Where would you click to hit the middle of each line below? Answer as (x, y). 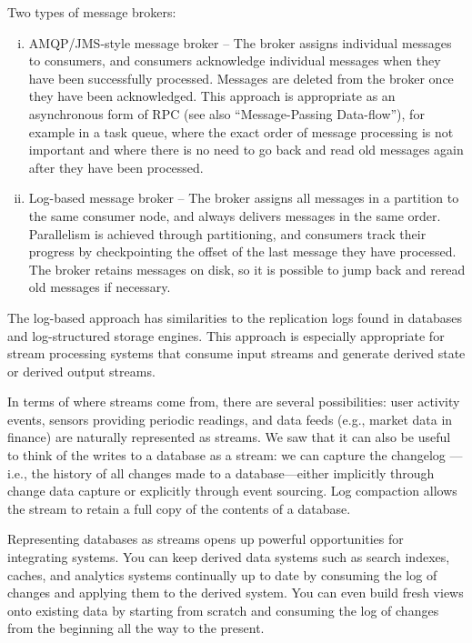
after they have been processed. (116, 167)
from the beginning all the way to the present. (136, 628)
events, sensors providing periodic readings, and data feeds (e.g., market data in (230, 419)
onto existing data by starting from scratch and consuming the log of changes (223, 610)
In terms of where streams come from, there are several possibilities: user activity (234, 402)
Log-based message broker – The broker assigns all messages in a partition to (244, 198)
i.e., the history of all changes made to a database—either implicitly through (221, 472)
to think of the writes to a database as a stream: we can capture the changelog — (235, 455)
